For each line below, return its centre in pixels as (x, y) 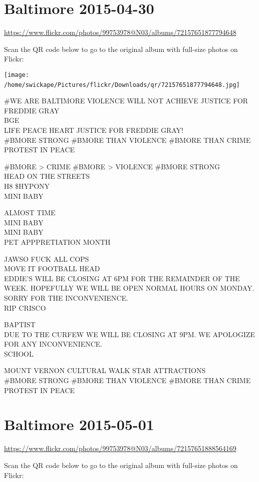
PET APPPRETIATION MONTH (57, 241)
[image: (17, 75)
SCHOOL (19, 353)
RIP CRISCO (25, 307)
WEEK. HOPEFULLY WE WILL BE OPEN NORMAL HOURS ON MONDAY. (129, 288)
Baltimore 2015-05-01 (79, 424)
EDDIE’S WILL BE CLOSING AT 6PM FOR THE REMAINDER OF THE (122, 278)
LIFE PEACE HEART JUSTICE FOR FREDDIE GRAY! (94, 130)
